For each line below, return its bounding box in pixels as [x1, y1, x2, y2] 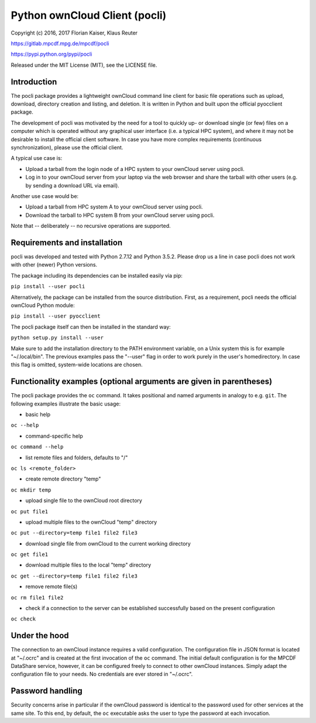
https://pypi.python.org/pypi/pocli [11, 50, 92, 58]
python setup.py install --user [11, 335, 104, 341]
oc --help [11, 422, 39, 429]
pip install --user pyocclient [11, 313, 101, 319]
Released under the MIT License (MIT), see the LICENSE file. [11, 62, 157, 69]
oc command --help [11, 444, 64, 451]
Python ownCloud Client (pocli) [11, 9, 167, 22]
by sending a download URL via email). [25, 182, 119, 189]
